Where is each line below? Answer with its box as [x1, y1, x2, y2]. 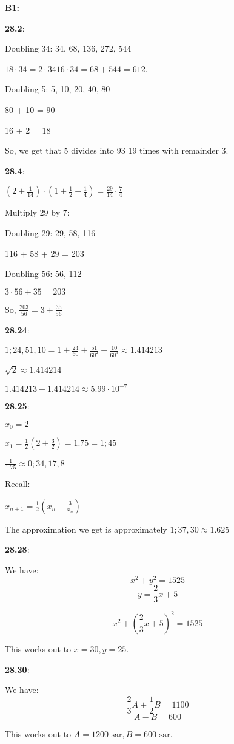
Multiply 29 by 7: [5, 206, 70, 219]
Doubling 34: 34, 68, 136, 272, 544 [5, 42, 132, 55]
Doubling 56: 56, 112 [5, 267, 82, 280]
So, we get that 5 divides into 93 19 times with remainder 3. [5, 144, 229, 157]
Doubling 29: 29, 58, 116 [5, 226, 96, 239]
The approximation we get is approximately [5, 522, 167, 535]
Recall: [5, 477, 30, 490]
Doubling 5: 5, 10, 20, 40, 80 [5, 83, 110, 95]
